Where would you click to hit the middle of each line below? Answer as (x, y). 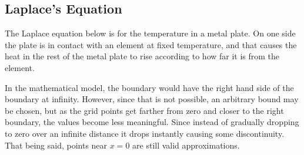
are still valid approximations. (186, 145)
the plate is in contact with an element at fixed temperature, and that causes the (151, 44)
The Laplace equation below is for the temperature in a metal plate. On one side (150, 33)
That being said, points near (56, 145)
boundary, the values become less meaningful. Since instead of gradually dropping (152, 122)
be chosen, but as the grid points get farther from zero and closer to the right (144, 110)
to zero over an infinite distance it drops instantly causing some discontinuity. (145, 133)
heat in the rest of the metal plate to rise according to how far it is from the (142, 56)
